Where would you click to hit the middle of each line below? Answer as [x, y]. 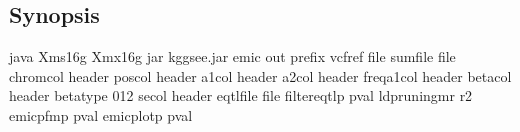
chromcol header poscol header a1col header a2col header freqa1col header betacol [260, 75]
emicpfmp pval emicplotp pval [101, 114]
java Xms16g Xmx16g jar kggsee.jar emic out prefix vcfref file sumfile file [232, 56]
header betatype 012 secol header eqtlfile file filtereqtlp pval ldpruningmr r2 [241, 95]
